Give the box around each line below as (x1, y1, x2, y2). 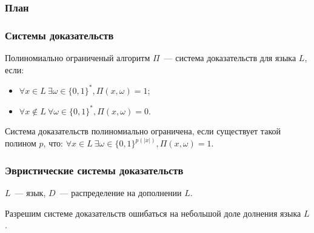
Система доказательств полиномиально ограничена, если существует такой (5, 125, 281, 137)
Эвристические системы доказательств (5, 162, 184, 177)
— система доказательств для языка (164, 51, 296, 64)
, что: (43, 137, 64, 149)
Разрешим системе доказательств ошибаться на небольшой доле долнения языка (5, 206, 301, 219)
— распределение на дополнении (59, 186, 182, 199)
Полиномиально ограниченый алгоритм (5, 51, 150, 64)
